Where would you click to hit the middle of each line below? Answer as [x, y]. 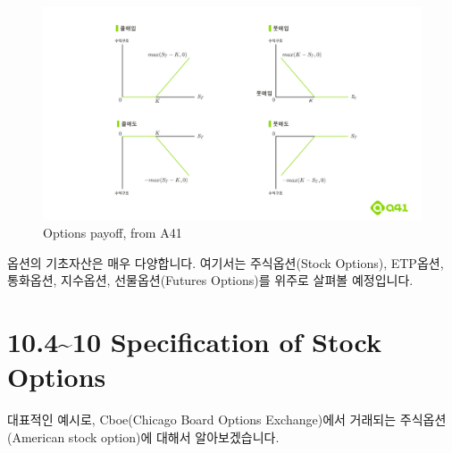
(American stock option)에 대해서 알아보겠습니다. [143, 436]
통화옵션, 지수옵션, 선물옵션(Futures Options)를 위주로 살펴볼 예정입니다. [210, 280]
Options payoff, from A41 [113, 233]
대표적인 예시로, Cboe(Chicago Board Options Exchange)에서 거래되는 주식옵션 [227, 419]
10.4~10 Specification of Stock [194, 342]
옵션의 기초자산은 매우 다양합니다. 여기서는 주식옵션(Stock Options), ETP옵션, [226, 262]
